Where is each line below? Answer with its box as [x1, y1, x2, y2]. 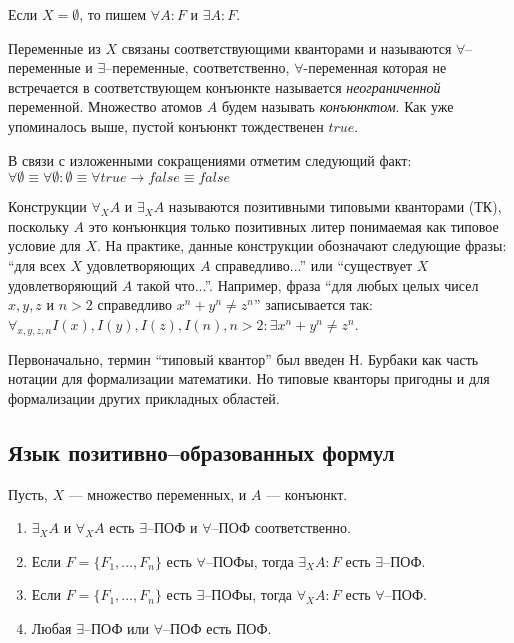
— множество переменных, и [68, 483, 247, 504]
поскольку [8, 215, 69, 236]
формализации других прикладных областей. [8, 387, 280, 408]
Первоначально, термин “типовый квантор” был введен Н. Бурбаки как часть [8, 348, 479, 369]
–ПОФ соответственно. [211, 517, 351, 538]
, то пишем [79, 4, 147, 24]
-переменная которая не [303, 57, 447, 78]
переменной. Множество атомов [8, 96, 203, 117]
